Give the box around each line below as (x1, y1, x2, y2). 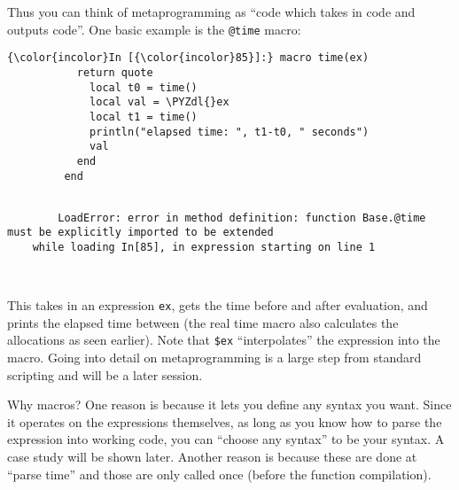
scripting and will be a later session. (7, 365, 203, 384)
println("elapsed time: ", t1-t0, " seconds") (89, 125, 370, 138)
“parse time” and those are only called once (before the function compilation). (7, 464, 432, 483)
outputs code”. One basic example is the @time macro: (7, 19, 301, 38)
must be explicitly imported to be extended (7, 226, 274, 239)
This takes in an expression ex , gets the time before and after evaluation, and (7, 296, 428, 315)
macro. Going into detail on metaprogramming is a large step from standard (7, 348, 422, 366)
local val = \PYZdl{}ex (89, 96, 229, 109)
